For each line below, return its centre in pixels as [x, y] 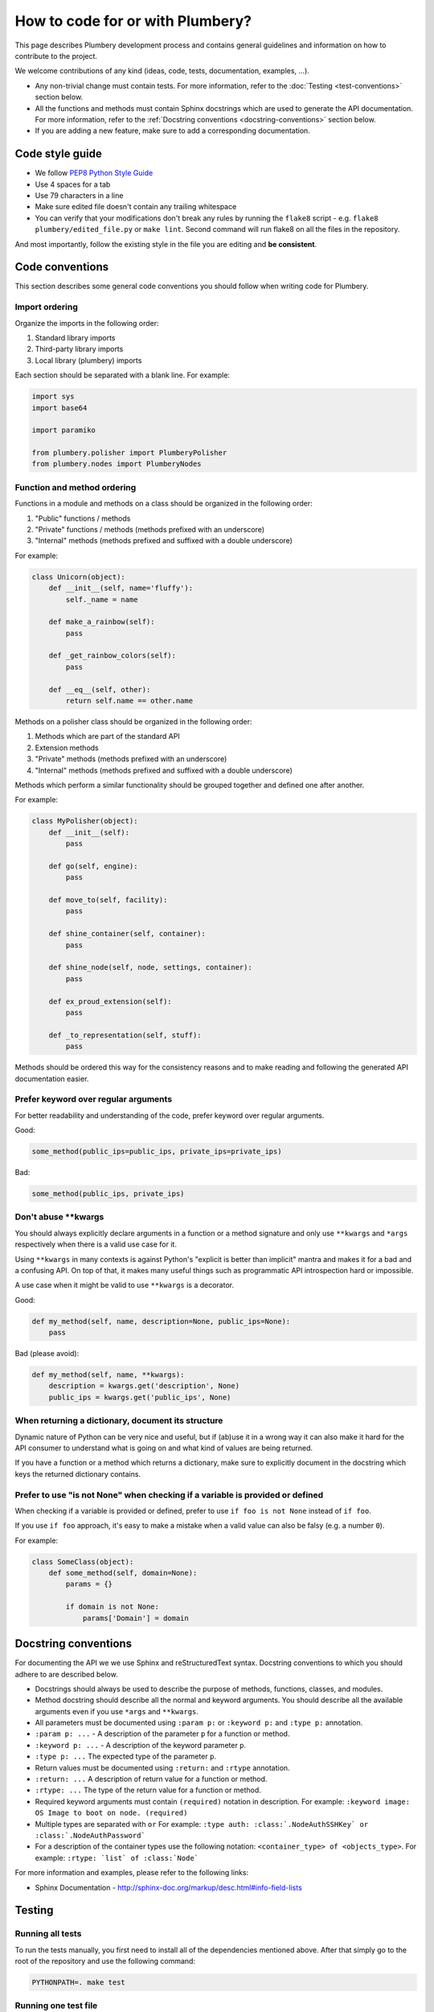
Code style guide [58, 154]
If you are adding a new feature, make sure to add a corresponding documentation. [173, 131]
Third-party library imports [79, 349]
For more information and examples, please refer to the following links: [132, 1873]
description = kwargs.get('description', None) [144, 1386]
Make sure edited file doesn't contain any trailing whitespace [136, 207]
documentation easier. [52, 1078]
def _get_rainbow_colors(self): [113, 656]
